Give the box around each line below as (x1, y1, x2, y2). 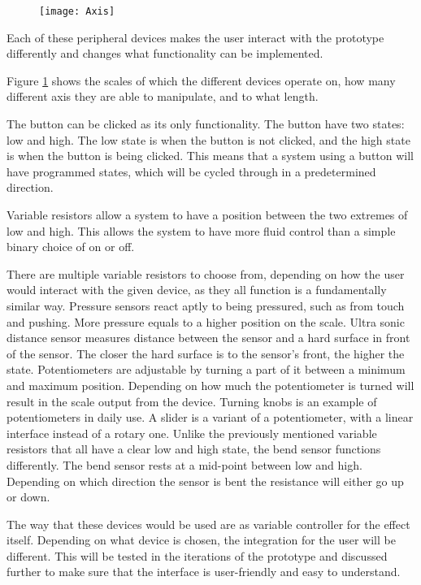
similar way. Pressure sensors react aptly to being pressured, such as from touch (7, 297, 405, 314)
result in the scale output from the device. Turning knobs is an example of (7, 392, 377, 409)
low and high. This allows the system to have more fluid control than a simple (7, 222, 396, 239)
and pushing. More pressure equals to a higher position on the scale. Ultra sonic (7, 313, 405, 330)
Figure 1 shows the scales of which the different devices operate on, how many (7, 71, 396, 89)
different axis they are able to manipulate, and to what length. (7, 88, 319, 105)
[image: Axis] (39, 6, 115, 17)
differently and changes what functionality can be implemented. (7, 45, 323, 62)
